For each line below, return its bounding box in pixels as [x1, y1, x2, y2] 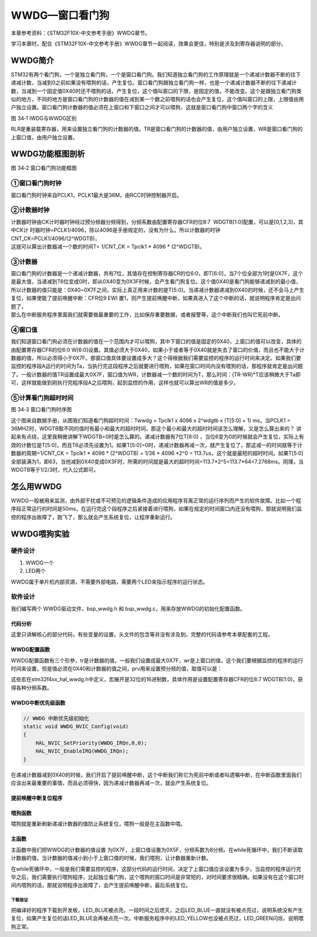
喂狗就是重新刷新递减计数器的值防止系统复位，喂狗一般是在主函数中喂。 [11, 821, 186, 828]
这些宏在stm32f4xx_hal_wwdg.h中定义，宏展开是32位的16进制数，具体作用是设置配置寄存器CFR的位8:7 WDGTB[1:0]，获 [11, 676, 303, 683]
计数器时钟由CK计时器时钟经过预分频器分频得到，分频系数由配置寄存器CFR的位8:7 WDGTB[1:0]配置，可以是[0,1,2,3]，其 [11, 218, 303, 225]
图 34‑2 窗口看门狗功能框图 [11, 165, 77, 172]
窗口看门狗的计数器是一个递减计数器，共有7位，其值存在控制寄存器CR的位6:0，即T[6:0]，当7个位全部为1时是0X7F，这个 [11, 270, 303, 277]
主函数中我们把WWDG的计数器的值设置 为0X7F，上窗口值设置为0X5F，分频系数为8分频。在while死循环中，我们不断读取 [11, 846, 303, 853]
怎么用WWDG [11, 481, 62, 491]
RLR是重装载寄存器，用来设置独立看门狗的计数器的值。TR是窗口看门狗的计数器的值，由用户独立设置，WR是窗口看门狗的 [11, 125, 303, 132]
